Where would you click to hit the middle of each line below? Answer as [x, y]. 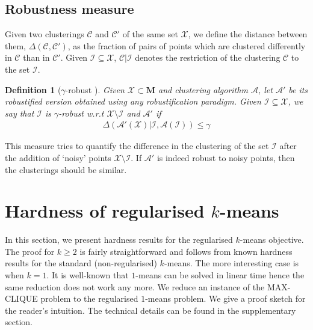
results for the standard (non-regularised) [81, 263]
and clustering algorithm [203, 89]
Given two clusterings [45, 34]
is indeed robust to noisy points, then [226, 157]
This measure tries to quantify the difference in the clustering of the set [137, 146]
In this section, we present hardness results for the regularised [119, 240]
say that [20, 113]
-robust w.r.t [81, 113]
